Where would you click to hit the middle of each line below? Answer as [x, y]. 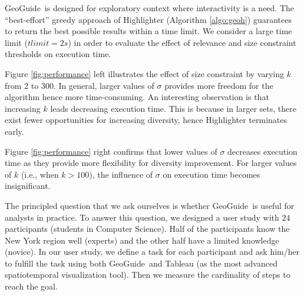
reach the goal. [31, 286]
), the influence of [121, 174]
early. [14, 131]
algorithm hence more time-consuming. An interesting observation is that [137, 97]
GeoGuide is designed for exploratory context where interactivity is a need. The [150, 8]
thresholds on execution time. [58, 54]
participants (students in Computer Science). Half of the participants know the [147, 229]
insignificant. [28, 186]
